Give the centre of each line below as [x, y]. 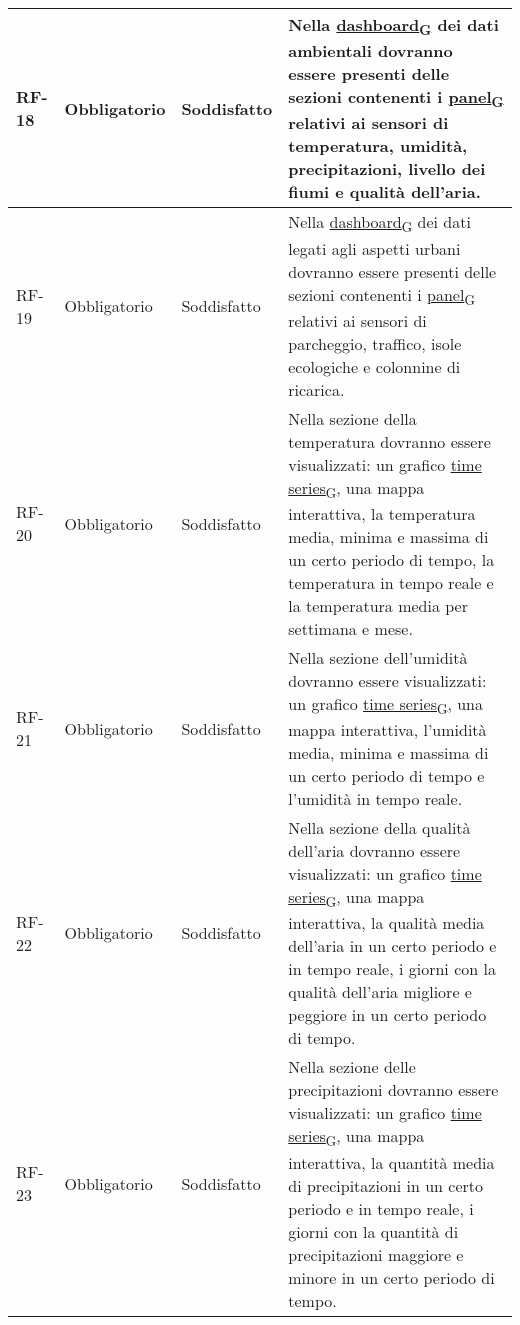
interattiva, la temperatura [382, 513]
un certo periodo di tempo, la [391, 559]
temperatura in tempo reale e [391, 582]
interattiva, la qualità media [386, 923]
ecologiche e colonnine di [374, 366]
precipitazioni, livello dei [387, 169]
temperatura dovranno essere [389, 441]
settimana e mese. [350, 628]
